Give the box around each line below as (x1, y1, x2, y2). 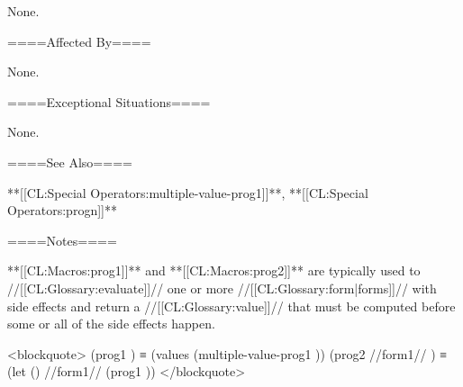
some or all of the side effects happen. (7, 314, 215, 333)
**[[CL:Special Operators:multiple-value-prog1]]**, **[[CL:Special (7, 183, 368, 202)
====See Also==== (7, 152, 132, 171)
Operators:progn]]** (7, 201, 117, 220)
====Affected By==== (7, 31, 151, 50)
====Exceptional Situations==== (7, 92, 211, 111)
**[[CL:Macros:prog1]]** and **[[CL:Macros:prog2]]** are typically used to (7, 261, 421, 280)
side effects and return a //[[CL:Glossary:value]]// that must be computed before (7, 296, 456, 315)
